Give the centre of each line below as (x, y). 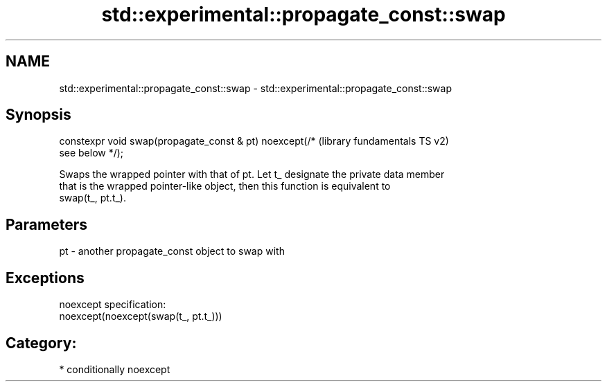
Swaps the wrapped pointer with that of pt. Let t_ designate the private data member (252, 174)
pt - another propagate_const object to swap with (172, 251)
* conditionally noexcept (115, 369)
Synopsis (38, 115)
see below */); (91, 153)
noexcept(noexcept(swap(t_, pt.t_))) (141, 316)
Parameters (46, 224)
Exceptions (45, 278)
